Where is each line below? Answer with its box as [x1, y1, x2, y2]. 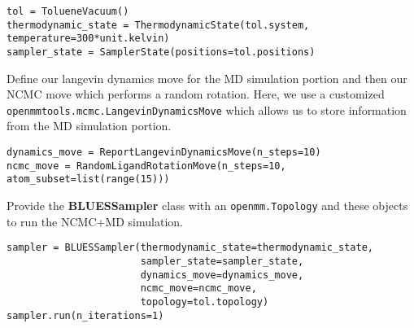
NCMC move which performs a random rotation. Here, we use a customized [7, 85, 385, 103]
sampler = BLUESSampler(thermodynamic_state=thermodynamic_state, [7, 242, 374, 254]
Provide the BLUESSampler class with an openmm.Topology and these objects [7, 197, 408, 214]
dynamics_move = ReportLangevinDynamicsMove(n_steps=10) [7, 147, 321, 159]
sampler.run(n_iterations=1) [7, 309, 164, 321]
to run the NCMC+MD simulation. [7, 212, 183, 230]
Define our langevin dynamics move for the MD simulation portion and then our [7, 69, 407, 86]
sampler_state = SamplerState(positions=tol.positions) [7, 46, 316, 58]
